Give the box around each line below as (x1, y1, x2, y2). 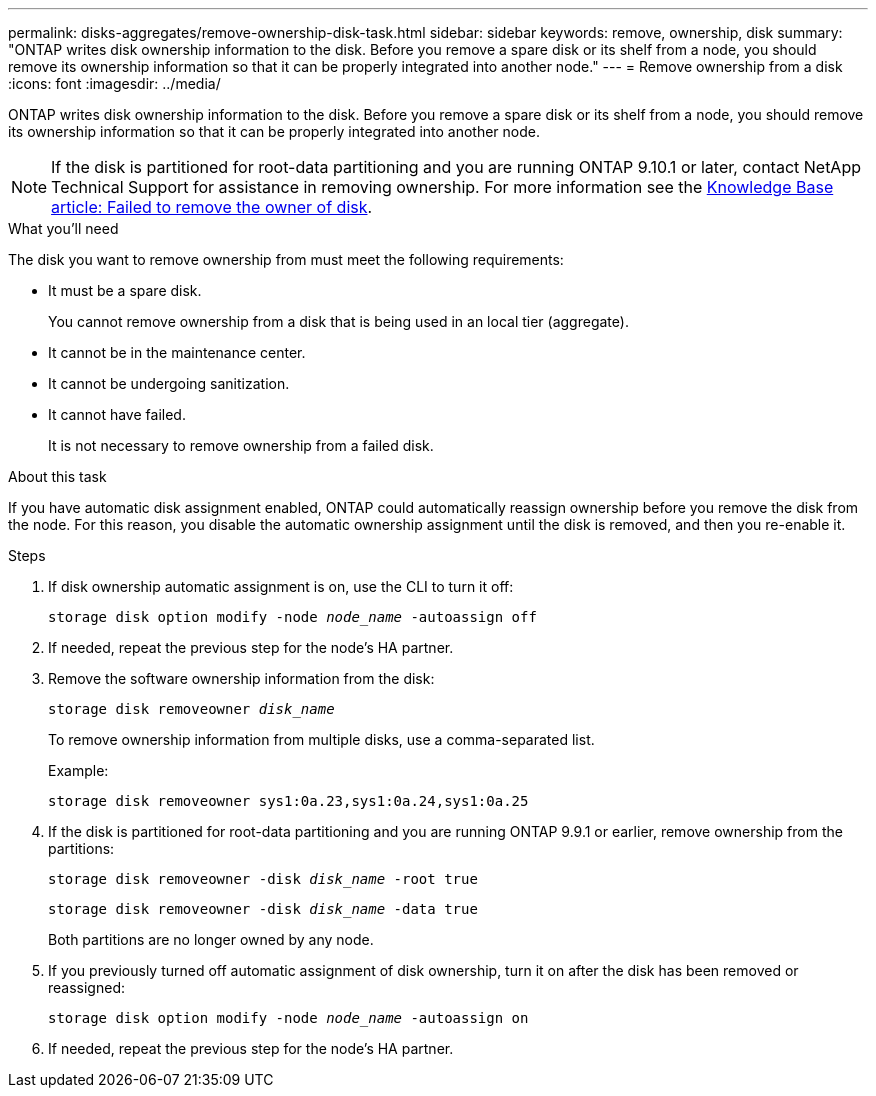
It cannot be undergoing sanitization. (48, 375, 290, 392)
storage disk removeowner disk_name (48, 701, 335, 717)
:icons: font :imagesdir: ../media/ (8, 75, 221, 92)
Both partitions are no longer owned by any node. (48, 931, 374, 948)
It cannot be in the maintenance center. (48, 344, 306, 361)
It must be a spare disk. (48, 282, 202, 299)
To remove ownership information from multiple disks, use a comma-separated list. (48, 731, 595, 748)
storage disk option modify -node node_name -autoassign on (48, 1010, 529, 1026)
